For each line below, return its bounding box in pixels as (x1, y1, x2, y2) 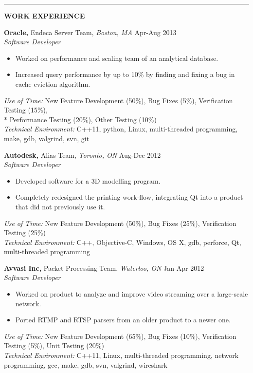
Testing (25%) (4, 227, 46, 238)
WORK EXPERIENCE (4, 11, 85, 20)
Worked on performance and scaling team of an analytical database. (15, 53, 218, 63)
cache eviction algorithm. (15, 78, 90, 89)
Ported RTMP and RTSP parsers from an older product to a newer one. (15, 315, 231, 325)
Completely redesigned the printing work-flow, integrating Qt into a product (15, 192, 243, 202)
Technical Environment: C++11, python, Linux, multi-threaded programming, (4, 124, 238, 134)
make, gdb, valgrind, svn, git (4, 133, 90, 143)
